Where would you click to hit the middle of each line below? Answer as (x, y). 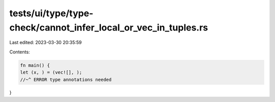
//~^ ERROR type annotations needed (66, 79)
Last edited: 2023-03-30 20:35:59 (46, 43)
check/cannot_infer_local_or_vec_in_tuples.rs (109, 27)
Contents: (20, 52)
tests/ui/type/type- (51, 13)
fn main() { (35, 65)
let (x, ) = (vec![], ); (51, 73)
